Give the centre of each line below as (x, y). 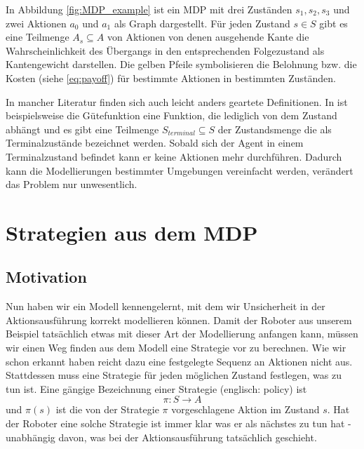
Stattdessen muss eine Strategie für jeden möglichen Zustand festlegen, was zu (174, 375)
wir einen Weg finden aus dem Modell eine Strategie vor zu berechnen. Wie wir (176, 348)
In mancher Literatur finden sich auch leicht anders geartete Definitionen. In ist (177, 101)
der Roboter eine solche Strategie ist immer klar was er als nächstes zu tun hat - (178, 423)
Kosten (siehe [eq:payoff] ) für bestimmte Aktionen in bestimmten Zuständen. (171, 78)
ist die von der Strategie (107, 409)
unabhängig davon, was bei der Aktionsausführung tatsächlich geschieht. (161, 437)
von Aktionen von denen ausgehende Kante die (208, 37)
